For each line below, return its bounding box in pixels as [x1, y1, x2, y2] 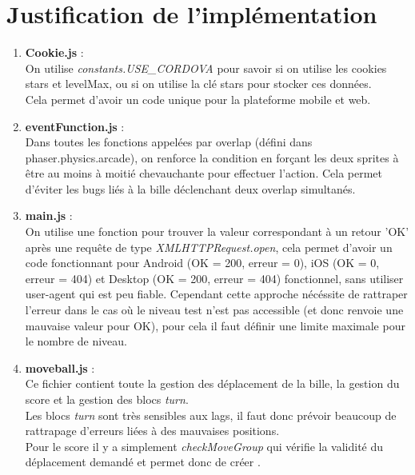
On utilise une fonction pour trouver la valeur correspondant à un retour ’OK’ [25, 223, 409, 240]
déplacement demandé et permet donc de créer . [25, 453, 261, 470]
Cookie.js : [25, 44, 84, 61]
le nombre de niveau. [25, 333, 128, 349]
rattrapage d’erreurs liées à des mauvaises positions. [25, 422, 280, 439]
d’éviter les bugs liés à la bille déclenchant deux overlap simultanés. [25, 180, 356, 197]
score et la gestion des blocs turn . [25, 391, 189, 407]
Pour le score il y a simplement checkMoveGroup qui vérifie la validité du [25, 437, 384, 454]
